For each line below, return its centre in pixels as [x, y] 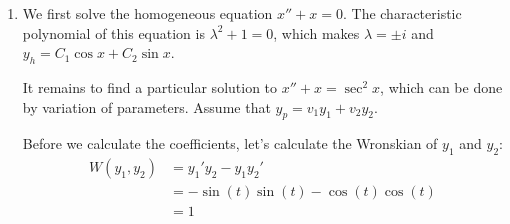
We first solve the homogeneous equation [147, 13]
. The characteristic [402, 13]
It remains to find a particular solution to [150, 86]
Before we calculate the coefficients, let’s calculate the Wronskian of [230, 143]
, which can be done [441, 86]
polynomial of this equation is [113, 32]
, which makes [316, 32]
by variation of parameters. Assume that [146, 106]
